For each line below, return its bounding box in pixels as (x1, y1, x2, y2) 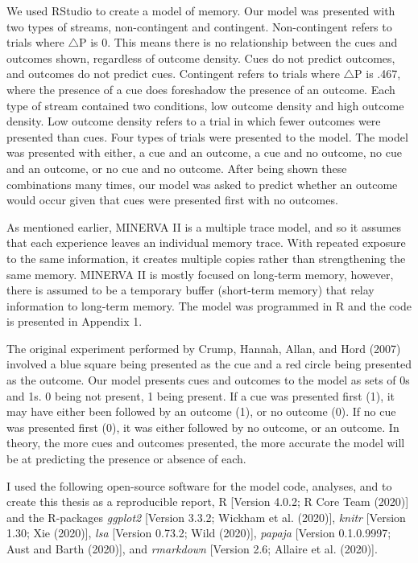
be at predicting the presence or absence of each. (6, 450, 246, 467)
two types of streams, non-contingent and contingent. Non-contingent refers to (6, 18, 392, 35)
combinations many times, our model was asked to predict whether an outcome (6, 175, 398, 192)
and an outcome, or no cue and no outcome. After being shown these (6, 159, 347, 176)
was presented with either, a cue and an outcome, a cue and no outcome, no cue (6, 144, 402, 161)
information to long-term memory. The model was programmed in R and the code (6, 297, 412, 314)
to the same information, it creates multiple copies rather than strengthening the (6, 249, 406, 266)
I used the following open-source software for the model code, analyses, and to (6, 477, 392, 494)
